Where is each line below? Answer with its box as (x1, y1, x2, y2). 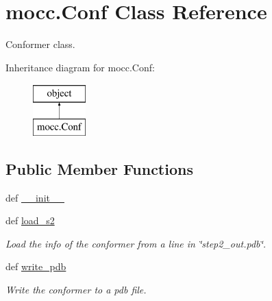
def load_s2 (5, 213, 55, 228)
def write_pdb (5, 259, 66, 274)
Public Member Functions (5, 158, 193, 179)
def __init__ (5, 190, 64, 204)
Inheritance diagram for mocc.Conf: (5, 60, 155, 74)
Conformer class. (5, 37, 75, 51)
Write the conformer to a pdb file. (5, 282, 147, 297)
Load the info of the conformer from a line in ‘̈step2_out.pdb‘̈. (5, 236, 267, 250)
